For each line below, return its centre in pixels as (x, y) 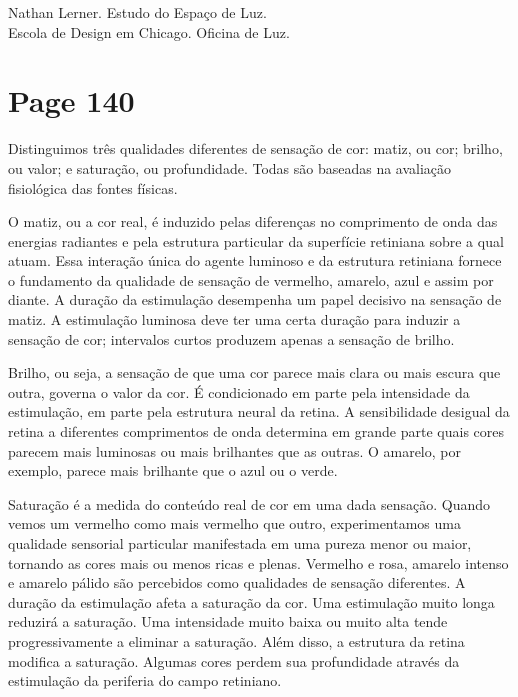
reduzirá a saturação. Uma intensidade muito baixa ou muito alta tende (228, 621)
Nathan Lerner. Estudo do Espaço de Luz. (137, 12)
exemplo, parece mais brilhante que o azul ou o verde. (173, 470)
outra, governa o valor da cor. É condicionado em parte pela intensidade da (239, 391)
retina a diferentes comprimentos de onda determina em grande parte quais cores (256, 431)
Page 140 (71, 100)
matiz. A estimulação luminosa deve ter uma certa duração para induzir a (234, 319)
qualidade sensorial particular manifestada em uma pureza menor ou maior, (240, 543)
